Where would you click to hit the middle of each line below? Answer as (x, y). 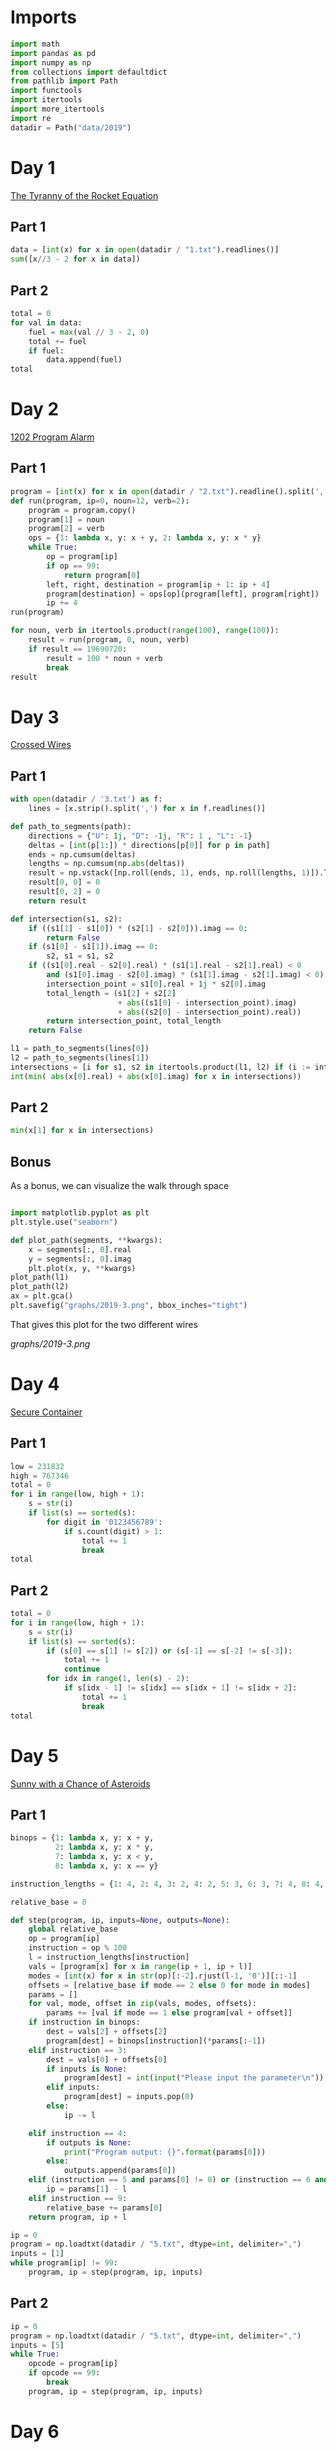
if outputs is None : (89, 2142)
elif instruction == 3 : (78, 2050)
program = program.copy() (82, 510)
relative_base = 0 (48, 1902)
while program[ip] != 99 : (64, 2263)
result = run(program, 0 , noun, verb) (109, 640)
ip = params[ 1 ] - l (87, 2189)
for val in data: (46, 322)
